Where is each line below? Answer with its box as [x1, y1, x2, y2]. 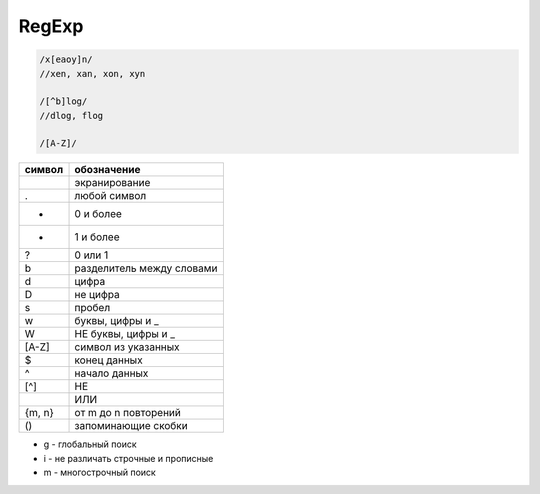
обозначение [74, 163, 141, 177]
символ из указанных [74, 340, 180, 354]
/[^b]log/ [39, 96, 88, 107]
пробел [74, 301, 111, 315]
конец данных [74, 353, 144, 367]
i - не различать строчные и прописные [43, 452, 214, 464]
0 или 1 [74, 248, 109, 262]
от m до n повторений [74, 406, 182, 420]
